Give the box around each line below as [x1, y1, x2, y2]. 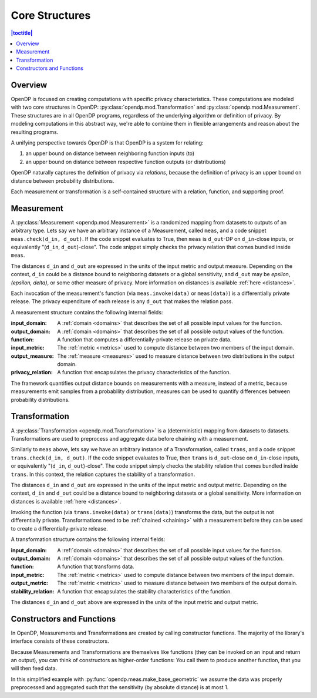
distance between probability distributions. [11, 177, 114, 184]
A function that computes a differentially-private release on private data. [57, 335, 232, 343]
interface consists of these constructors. [11, 637, 110, 645]
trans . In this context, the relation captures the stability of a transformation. [11, 471, 195, 478]
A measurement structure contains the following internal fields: [11, 308, 163, 316]
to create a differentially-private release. [11, 525, 108, 532]
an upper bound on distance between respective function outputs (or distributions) [25, 158, 226, 165]
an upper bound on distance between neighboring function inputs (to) [25, 150, 195, 157]
